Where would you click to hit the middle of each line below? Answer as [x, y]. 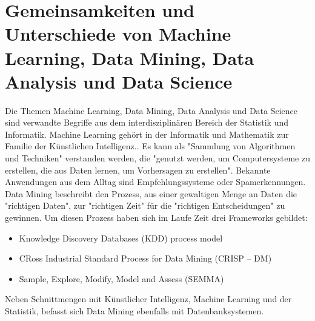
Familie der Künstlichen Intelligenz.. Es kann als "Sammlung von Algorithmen [150, 146]
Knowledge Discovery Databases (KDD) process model [121, 238]
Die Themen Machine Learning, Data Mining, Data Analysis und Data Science [151, 110]
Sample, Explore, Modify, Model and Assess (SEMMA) [121, 278]
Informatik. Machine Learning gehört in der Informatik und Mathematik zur [147, 134]
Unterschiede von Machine [118, 34]
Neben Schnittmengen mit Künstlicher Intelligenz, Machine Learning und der [148, 299]
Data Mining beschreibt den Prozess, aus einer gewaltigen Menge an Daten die [151, 193]
